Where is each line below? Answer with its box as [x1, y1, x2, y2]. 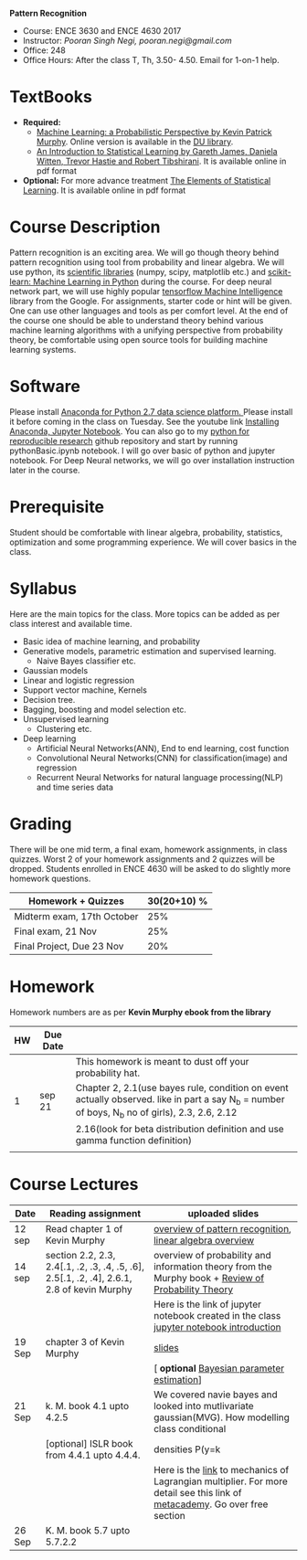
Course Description [9, 217, 161, 238]
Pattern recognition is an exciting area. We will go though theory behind [9, 247, 280, 258]
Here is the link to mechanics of [153, 1463, 290, 1476]
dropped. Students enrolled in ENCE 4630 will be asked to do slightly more [9, 863, 291, 874]
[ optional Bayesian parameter [153, 1362, 285, 1374]
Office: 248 [22, 45, 66, 56]
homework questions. [9, 873, 91, 884]
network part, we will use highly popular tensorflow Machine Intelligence [9, 285, 283, 296]
